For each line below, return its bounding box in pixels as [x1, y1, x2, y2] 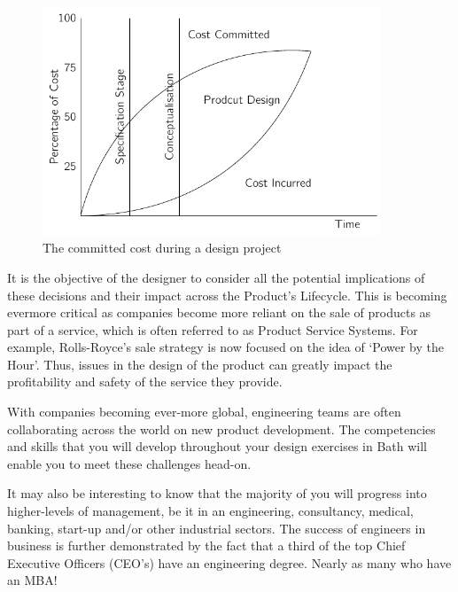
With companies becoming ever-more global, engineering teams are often [7, 402, 401, 421]
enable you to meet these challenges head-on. [7, 454, 252, 472]
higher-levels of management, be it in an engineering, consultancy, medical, [7, 502, 414, 520]
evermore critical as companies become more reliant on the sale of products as [7, 303, 431, 322]
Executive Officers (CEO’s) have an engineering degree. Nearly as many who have [7, 553, 452, 572]
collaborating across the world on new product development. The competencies [7, 419, 436, 438]
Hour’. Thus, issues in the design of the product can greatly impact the [7, 354, 392, 373]
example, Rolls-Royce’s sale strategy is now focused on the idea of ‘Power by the [7, 338, 444, 356]
